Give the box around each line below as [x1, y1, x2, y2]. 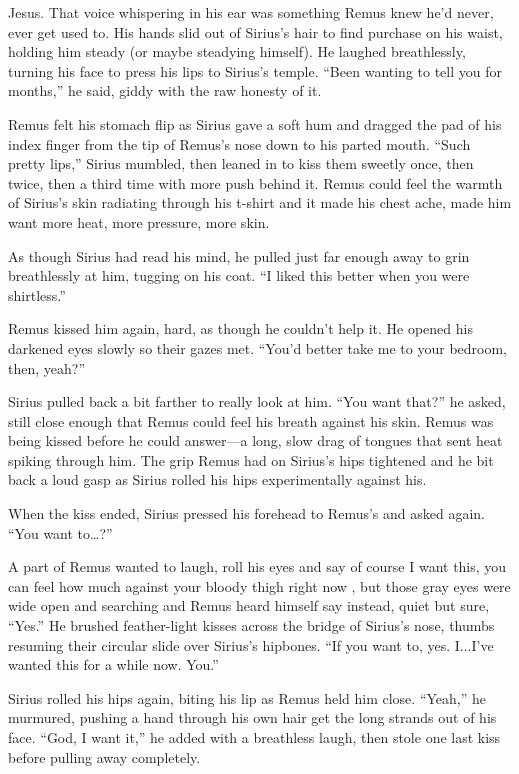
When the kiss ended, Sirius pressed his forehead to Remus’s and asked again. [8, 503, 485, 524]
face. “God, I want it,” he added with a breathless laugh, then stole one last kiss [8, 727, 501, 747]
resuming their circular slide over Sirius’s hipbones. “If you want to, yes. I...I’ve [8, 634, 494, 655]
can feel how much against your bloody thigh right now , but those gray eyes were [8, 575, 511, 596]
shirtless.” [8, 284, 66, 305]
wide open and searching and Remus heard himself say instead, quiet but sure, [8, 595, 490, 616]
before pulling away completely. [8, 746, 201, 767]
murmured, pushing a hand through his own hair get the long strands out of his [8, 707, 497, 728]
